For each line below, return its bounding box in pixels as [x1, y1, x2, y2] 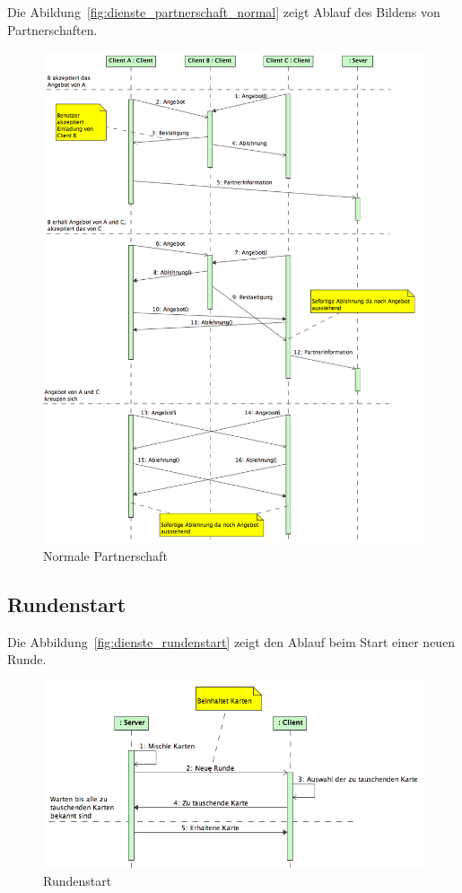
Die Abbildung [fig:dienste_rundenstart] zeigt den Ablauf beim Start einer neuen [7, 632, 456, 651]
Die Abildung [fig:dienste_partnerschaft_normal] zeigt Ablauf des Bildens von [7, 3, 440, 21]
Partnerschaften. [7, 20, 98, 39]
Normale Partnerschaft [43, 546, 168, 565]
